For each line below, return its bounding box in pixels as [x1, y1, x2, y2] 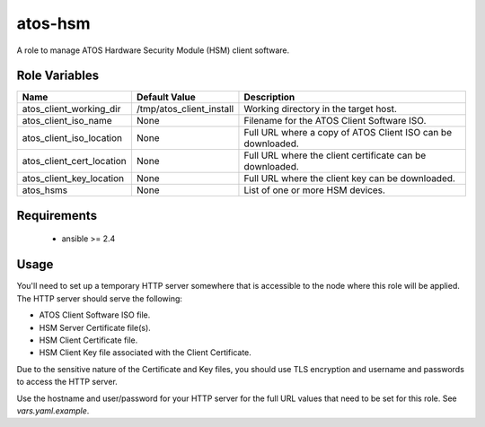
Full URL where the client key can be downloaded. [243, 172, 455, 185]
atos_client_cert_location [22, 155, 128, 168]
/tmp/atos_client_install [136, 103, 234, 116]
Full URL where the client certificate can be [243, 149, 427, 161]
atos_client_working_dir [22, 103, 121, 116]
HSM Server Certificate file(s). [39, 322, 152, 333]
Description [243, 91, 295, 103]
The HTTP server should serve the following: [16, 292, 183, 304]
